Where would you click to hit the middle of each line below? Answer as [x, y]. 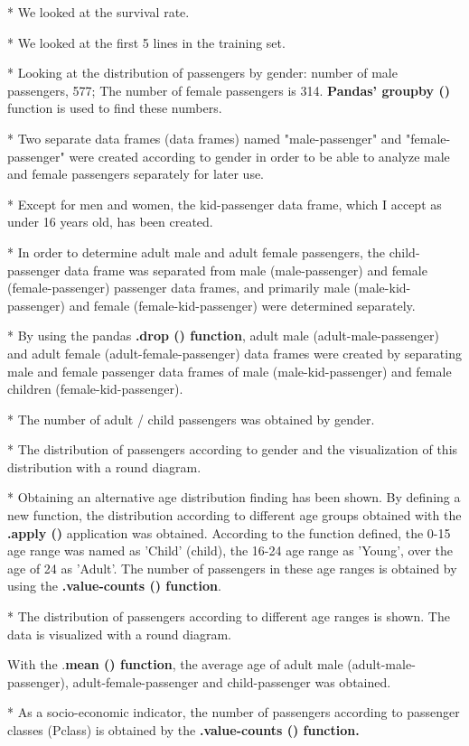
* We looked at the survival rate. [98, 12]
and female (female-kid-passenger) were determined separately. [242, 305]
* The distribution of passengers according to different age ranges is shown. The [229, 616]
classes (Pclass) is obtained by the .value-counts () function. [183, 730]
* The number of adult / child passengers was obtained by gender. [191, 419]
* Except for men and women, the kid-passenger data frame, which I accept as [225, 204]
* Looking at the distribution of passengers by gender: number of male [202, 73]
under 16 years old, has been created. [110, 222]
